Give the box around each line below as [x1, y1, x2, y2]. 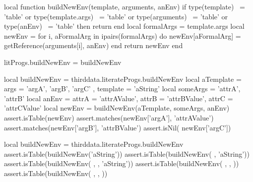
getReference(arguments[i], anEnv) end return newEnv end [4, 40, 183, 51]
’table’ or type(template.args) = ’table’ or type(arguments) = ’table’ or [4, 11, 228, 21]
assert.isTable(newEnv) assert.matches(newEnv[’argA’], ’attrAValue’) [4, 112, 214, 122]
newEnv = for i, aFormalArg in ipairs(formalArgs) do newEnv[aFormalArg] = [4, 30, 241, 41]
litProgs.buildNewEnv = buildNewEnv [4, 57, 122, 67]
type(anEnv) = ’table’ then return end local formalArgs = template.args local [4, 21, 245, 31]
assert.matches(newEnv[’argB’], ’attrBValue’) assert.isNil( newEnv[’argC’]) [4, 122, 231, 132]
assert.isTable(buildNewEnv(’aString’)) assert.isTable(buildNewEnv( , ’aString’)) [4, 148, 250, 159]
